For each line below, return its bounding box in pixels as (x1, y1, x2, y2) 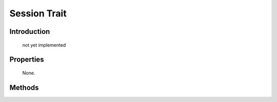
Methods (9, 83, 39, 92)
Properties (9, 55, 44, 64)
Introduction (9, 27, 50, 36)
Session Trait (9, 8, 67, 19)
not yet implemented (22, 42, 66, 48)
